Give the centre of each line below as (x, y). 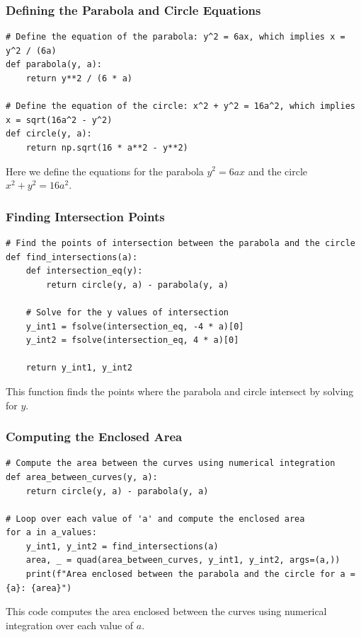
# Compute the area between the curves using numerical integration (171, 463)
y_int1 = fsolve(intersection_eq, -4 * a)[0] (135, 326)
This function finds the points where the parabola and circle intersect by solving (180, 391)
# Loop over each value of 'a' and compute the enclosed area (155, 519)
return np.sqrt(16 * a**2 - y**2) (107, 147)
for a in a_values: (51, 533)
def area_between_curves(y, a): (82, 477)
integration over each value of (70, 625)
